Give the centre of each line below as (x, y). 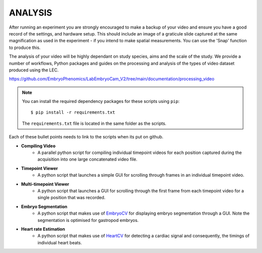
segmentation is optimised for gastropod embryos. (88, 220)
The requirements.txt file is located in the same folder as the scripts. (94, 123)
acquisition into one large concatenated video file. (88, 159)
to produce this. (25, 47)
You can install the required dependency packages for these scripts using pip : (101, 101)
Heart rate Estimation (43, 229)
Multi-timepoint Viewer (45, 184)
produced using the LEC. (34, 70)
